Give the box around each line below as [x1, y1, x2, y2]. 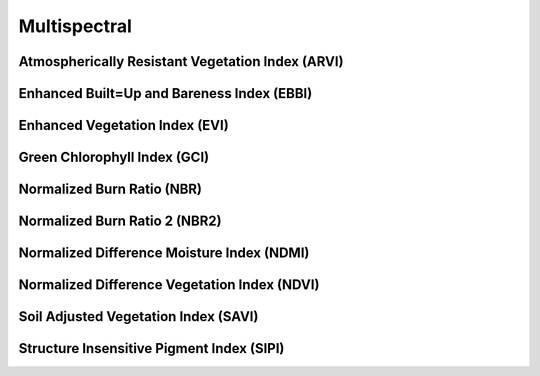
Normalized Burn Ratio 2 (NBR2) [18, 213, 222, 230]
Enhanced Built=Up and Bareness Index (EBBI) [18, 85, 313, 102]
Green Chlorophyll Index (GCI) [18, 149, 210, 166]
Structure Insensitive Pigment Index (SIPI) [18, 340, 285, 357]
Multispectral [18, 15, 132, 37]
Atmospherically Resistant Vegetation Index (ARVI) [18, 53, 344, 70]
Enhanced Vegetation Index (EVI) [18, 117, 229, 134]
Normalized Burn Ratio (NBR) [18, 181, 203, 198]
